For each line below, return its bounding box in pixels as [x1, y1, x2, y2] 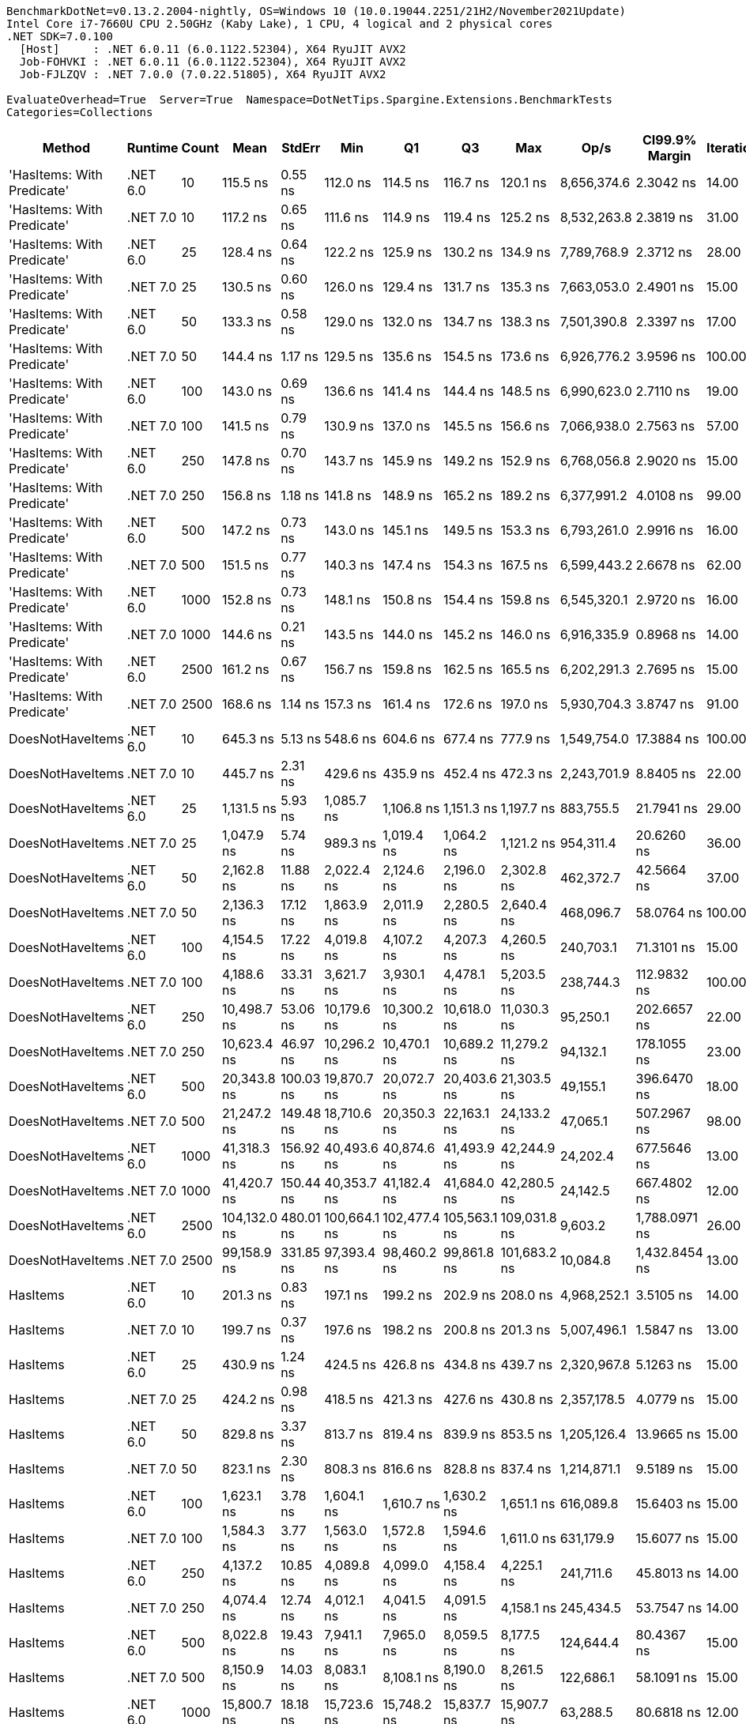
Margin [647, 148, 691, 164]
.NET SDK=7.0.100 [6, 30, 113, 43]
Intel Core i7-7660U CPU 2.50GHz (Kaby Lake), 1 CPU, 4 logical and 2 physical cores [6, 17, 553, 30]
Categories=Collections [6, 106, 153, 119]
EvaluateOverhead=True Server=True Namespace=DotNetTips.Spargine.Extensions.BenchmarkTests [6, 93, 613, 106]
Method [42, 140, 91, 156]
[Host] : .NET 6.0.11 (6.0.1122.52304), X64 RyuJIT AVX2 [19, 43, 406, 55]
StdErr [281, 140, 321, 156]
